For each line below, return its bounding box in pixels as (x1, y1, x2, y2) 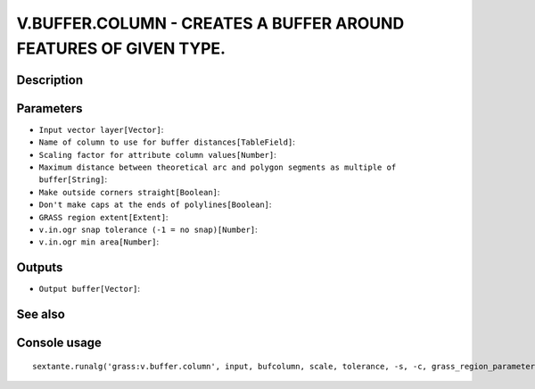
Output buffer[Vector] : (38, 284, 141, 294)
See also (16, 307, 66, 322)
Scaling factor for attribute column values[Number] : (38, 149, 276, 160)
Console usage (16, 335, 103, 351)
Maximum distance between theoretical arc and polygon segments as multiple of (38, 162, 397, 173)
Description (16, 72, 84, 87)
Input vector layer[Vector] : (38, 124, 164, 135)
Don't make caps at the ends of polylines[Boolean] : (38, 199, 272, 210)
